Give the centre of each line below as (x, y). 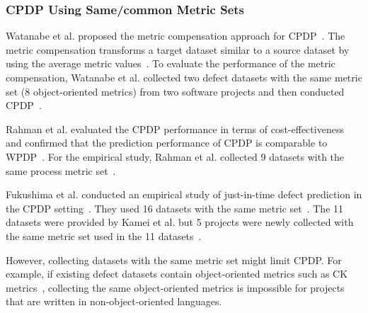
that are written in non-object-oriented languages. (114, 301)
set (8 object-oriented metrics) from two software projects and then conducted (175, 91)
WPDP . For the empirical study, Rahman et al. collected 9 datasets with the (175, 156)
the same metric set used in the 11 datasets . (104, 235)
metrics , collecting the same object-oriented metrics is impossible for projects (175, 287)
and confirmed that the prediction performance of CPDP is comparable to (167, 143)
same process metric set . (61, 170)
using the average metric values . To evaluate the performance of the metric (171, 63)
